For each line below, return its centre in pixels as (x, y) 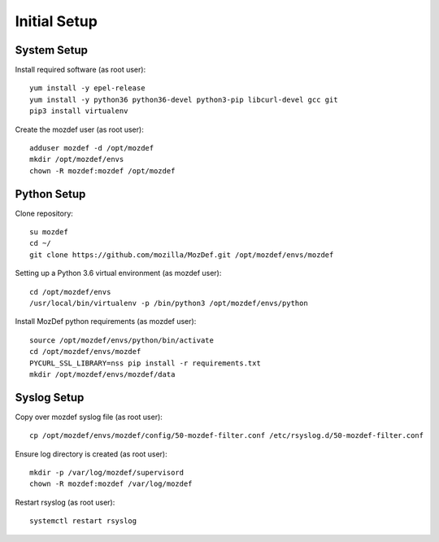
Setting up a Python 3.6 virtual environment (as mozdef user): (118, 273)
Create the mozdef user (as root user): (79, 129)
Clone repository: (44, 213)
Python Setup (50, 194)
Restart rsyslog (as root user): (65, 502)
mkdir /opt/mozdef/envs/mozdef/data (102, 374)
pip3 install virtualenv (79, 111)
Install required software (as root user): (80, 70)
